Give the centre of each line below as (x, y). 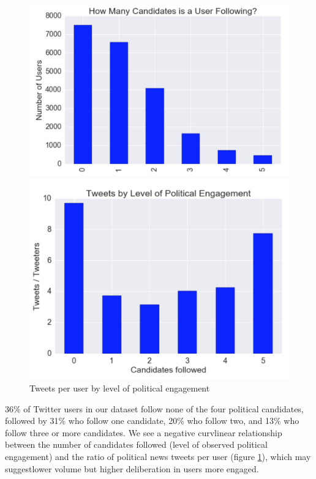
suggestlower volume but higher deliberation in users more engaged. (132, 468)
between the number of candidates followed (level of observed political (136, 444)
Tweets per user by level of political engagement (120, 388)
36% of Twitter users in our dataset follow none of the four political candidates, (154, 408)
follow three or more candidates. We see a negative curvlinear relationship (144, 432)
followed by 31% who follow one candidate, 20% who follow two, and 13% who (152, 421)
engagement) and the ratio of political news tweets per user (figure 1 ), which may (158, 456)
